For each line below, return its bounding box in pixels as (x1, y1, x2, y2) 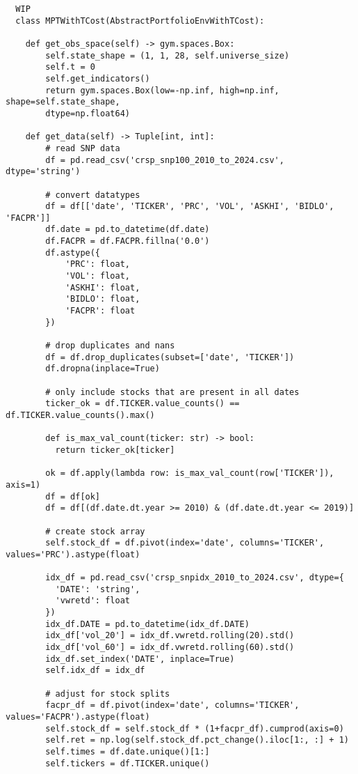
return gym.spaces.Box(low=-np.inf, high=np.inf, (45, 85, 279, 95)
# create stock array (45, 526, 145, 536)
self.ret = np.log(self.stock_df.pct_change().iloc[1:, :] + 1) (45, 735, 349, 745)
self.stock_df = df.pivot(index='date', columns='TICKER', (45, 538, 325, 548)
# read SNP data (45, 143, 120, 153)
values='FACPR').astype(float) (6, 712, 150, 722)
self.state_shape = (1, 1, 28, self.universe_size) (45, 50, 290, 61)
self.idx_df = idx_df (45, 665, 145, 676)
